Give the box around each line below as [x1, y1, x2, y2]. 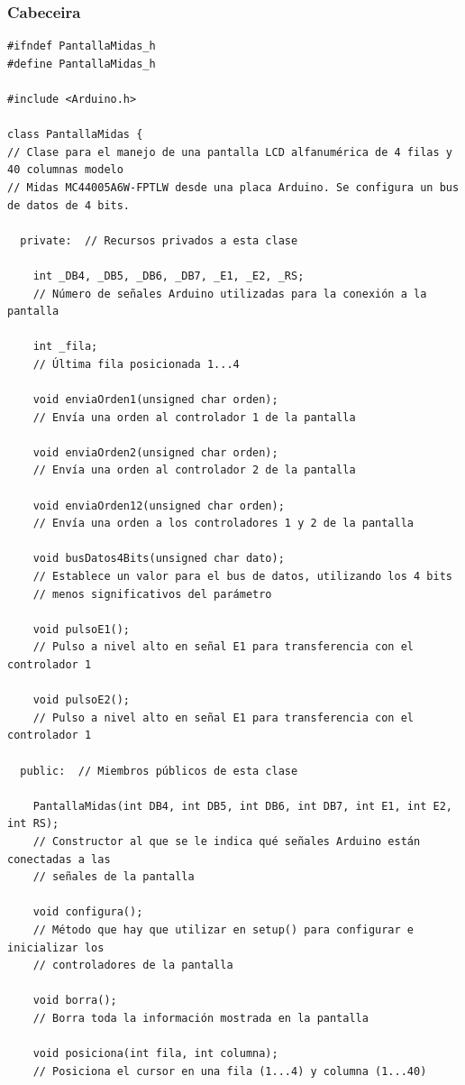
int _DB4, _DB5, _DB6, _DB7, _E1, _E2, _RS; [32, 269, 305, 282]
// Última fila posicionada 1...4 [32, 357, 240, 371]
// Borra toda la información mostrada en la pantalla [32, 1011, 369, 1025]
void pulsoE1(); [32, 622, 131, 636]
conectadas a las [7, 852, 111, 866]
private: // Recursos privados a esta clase [20, 234, 298, 247]
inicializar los [7, 941, 105, 954]
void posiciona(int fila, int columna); [32, 1047, 278, 1061]
